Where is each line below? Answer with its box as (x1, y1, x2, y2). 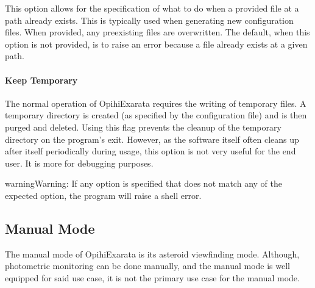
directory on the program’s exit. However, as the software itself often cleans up (5, 132, 299, 145)
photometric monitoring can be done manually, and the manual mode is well (5, 259, 291, 272)
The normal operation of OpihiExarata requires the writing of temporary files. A (5, 96, 306, 109)
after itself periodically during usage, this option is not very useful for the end (5, 145, 296, 157)
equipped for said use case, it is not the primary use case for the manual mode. (5, 271, 300, 284)
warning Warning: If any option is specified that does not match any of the (5, 177, 282, 190)
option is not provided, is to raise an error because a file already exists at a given (5, 37, 308, 50)
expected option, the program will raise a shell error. (5, 189, 202, 201)
